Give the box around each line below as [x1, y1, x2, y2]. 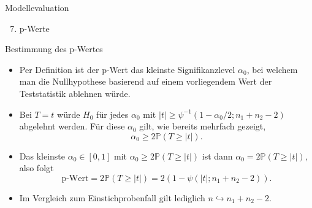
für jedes [96, 107, 129, 120]
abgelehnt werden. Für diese [19, 120, 125, 133]
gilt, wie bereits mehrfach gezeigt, [139, 120, 266, 133]
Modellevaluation [5, 1, 69, 13]
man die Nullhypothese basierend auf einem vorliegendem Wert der [19, 75, 272, 88]
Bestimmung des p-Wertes [5, 42, 103, 55]
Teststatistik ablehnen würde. [19, 87, 131, 99]
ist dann [202, 149, 233, 162]
